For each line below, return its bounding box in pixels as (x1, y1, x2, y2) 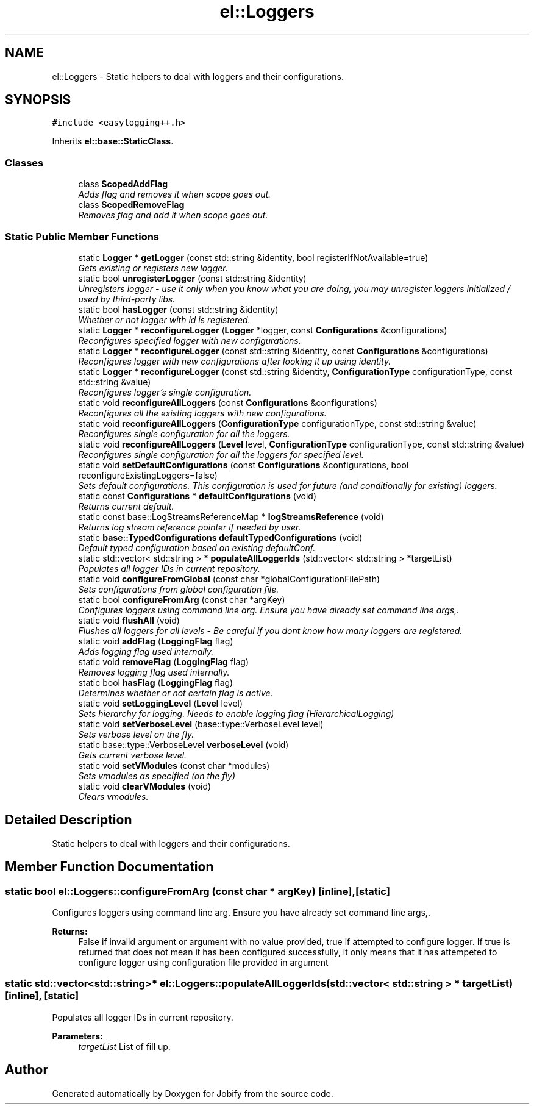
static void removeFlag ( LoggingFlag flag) (78, 656, 249, 667)
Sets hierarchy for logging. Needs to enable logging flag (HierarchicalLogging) (78, 708, 394, 719)
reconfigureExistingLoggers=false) (78, 469, 218, 480)
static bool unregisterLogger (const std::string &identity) (78, 273, 307, 283)
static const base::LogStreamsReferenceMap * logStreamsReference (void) (78, 511, 384, 522)
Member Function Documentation (5, 859, 214, 875)
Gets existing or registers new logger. (78, 262, 228, 273)
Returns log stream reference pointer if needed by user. (78, 521, 301, 532)
